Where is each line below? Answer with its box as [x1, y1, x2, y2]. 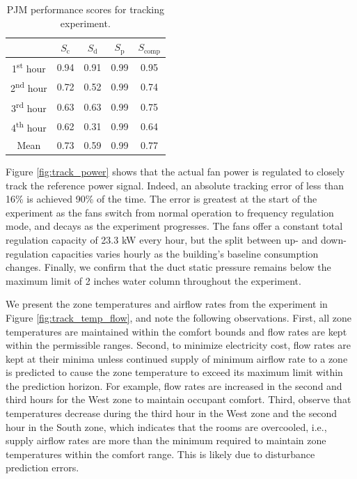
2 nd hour [10, 79, 47, 95]
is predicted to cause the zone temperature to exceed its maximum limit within [6, 365, 343, 379]
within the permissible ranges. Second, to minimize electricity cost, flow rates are [6, 338, 351, 352]
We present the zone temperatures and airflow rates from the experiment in [6, 297, 328, 311]
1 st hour [11, 58, 46, 75]
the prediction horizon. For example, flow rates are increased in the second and [6, 378, 342, 393]
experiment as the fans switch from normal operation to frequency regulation [6, 205, 334, 219]
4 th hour [10, 118, 47, 135]
